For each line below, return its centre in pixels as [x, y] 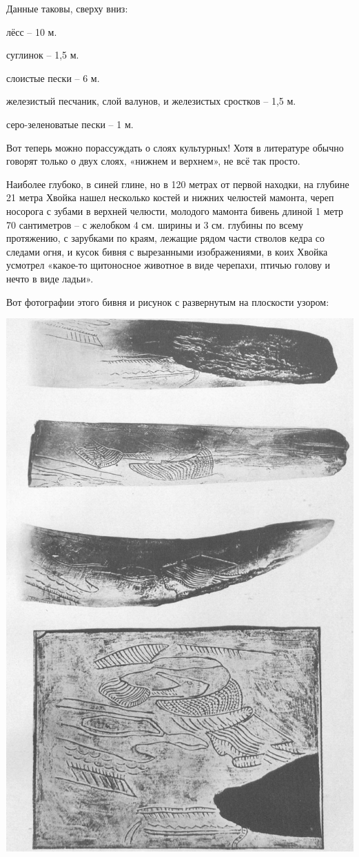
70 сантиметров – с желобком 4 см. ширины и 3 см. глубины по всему [155, 224]
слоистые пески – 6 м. [53, 78]
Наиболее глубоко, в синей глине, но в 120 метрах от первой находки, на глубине [178, 184]
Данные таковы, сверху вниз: [67, 8]
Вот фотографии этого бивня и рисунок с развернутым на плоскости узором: [168, 301]
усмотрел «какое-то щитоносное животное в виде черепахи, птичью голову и [168, 265]
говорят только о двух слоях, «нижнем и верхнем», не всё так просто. [153, 161]
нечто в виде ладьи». [50, 278]
